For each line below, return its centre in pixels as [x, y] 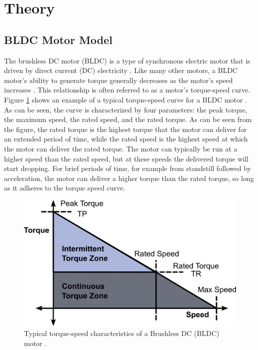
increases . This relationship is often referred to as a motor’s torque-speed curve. [127, 90]
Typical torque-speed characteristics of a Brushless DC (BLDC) [122, 333]
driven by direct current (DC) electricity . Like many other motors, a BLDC [121, 70]
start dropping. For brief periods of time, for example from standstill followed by [127, 168]
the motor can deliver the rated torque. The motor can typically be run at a [121, 148]
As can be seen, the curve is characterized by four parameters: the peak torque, [126, 109]
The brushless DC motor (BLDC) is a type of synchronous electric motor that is [127, 60]
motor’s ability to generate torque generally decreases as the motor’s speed [118, 80]
